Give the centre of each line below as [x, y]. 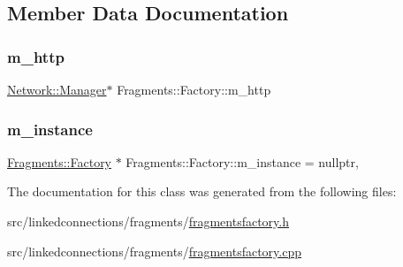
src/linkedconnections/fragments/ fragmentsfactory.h [148, 221]
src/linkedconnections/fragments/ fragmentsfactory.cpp [154, 251]
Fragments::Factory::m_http [194, 89]
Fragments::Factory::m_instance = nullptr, [242, 161]
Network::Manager [57, 89]
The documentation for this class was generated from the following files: [202, 191]
